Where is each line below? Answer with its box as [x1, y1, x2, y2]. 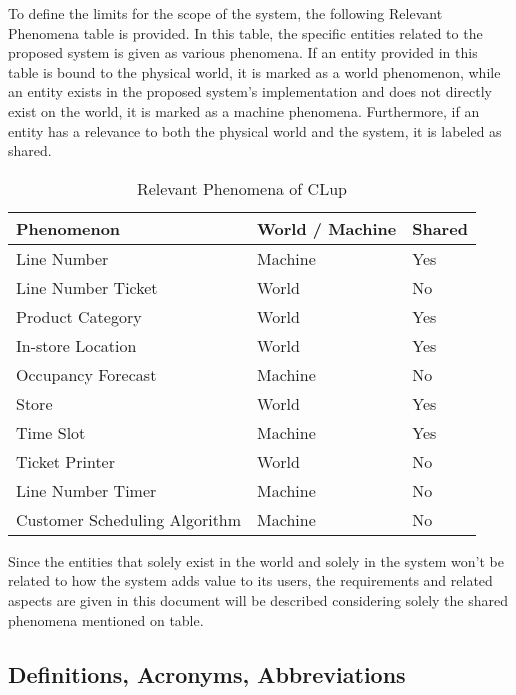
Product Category [16, 304, 142, 328]
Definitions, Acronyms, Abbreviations [8, 658, 406, 689]
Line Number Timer [16, 478, 157, 502]
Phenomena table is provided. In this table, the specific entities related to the [8, 22, 483, 43]
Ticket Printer [16, 449, 115, 473]
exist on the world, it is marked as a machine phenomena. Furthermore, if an [8, 100, 480, 121]
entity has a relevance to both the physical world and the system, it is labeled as [8, 120, 502, 141]
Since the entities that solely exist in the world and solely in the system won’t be [8, 550, 504, 571]
